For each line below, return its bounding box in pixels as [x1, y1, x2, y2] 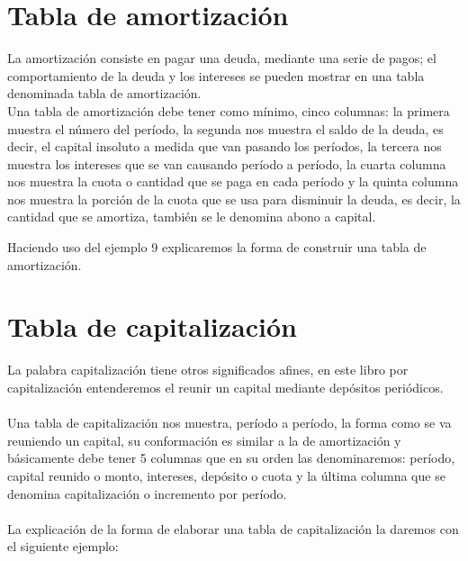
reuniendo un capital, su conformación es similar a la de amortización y [7, 430, 401, 449]
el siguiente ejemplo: [7, 537, 119, 556]
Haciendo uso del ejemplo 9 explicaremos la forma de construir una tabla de [7, 238, 427, 257]
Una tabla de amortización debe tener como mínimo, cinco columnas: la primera [7, 101, 450, 120]
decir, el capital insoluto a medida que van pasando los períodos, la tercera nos [7, 137, 442, 156]
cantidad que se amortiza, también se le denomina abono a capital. [7, 207, 376, 226]
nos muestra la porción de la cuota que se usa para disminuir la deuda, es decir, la [7, 189, 461, 208]
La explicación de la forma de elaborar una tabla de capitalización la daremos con [7, 519, 459, 538]
